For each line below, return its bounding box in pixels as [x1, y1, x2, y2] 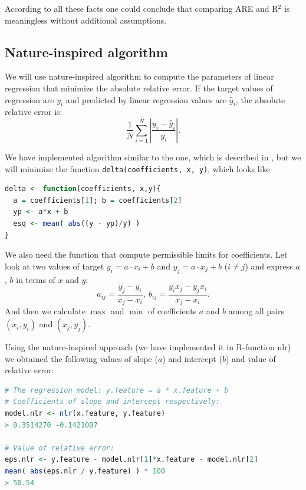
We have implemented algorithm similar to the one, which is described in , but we [5, 150, 301, 163]
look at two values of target [5, 259, 104, 272]
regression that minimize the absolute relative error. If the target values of [5, 81, 273, 94]
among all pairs [228, 305, 285, 317]
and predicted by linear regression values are [65, 93, 227, 106]
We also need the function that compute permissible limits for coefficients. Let [5, 248, 288, 261]
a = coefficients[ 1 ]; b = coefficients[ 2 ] [13, 196, 182, 205]
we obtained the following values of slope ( [5, 352, 158, 364]
